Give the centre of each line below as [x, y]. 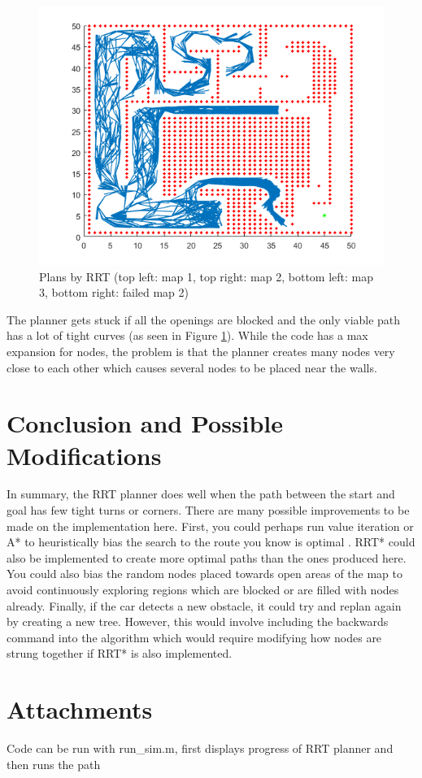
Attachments [80, 709]
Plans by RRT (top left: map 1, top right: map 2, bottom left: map [206, 276]
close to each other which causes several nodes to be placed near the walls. [192, 367]
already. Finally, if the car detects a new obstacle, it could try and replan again [204, 605]
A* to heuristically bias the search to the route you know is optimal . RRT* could [211, 542]
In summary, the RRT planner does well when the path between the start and [201, 494]
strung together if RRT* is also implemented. [120, 653]
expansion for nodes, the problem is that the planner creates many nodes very [201, 351]
